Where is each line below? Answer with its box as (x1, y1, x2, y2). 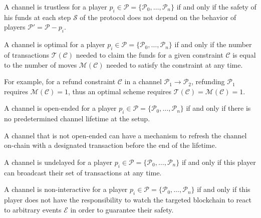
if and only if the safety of (176, 2, 256, 12)
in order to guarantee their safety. (70, 204, 174, 214)
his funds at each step (4, 12, 71, 22)
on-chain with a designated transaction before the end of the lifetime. (4, 140, 217, 150)
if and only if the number (174, 39, 252, 50)
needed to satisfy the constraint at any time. (106, 59, 243, 70)
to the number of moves (4, 59, 77, 70)
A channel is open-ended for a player (4, 103, 117, 113)
